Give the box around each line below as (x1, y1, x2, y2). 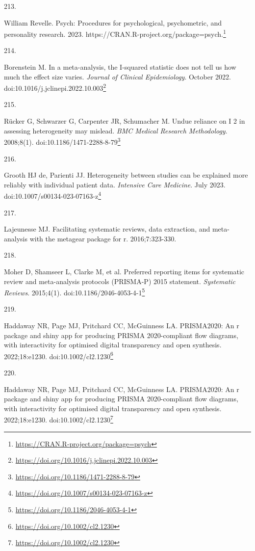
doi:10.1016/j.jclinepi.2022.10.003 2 (4, 81, 106, 93)
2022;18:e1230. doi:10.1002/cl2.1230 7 (4, 413, 113, 424)
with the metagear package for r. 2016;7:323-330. (29, 233, 177, 243)
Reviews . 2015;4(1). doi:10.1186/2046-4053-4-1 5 (4, 286, 145, 297)
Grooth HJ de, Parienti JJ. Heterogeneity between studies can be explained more (4, 170, 248, 180)
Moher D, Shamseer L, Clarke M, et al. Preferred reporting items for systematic (4, 266, 245, 276)
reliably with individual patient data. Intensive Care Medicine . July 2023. (4, 179, 226, 189)
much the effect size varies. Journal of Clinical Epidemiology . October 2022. (4, 71, 231, 81)
